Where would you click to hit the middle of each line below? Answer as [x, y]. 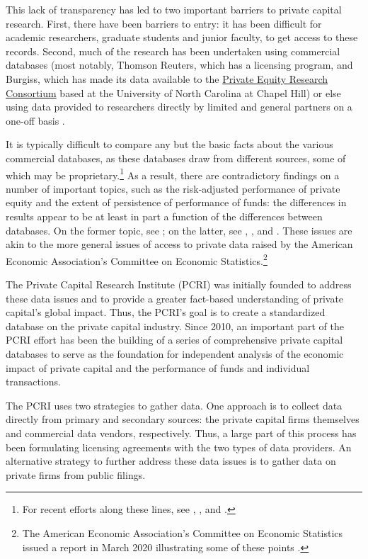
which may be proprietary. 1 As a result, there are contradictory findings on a [173, 174]
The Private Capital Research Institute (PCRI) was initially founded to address [179, 284]
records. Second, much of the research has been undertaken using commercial [173, 51]
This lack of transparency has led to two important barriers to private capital [174, 9]
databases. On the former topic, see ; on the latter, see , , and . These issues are [179, 230]
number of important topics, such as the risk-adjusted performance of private [173, 188]
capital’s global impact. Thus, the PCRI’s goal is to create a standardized [166, 312]
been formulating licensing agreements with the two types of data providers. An [179, 447]
